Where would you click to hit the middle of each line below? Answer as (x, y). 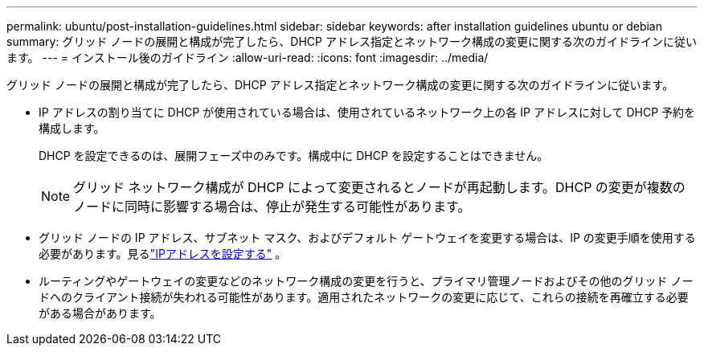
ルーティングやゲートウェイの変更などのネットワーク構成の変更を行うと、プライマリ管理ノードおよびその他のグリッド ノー (366, 281)
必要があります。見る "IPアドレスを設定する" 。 (163, 254)
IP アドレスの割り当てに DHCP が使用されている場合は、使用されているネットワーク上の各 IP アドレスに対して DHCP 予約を (367, 112)
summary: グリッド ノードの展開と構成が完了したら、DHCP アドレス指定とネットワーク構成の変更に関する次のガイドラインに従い (352, 41)
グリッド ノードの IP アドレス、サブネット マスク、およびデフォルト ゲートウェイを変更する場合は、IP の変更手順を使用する (367, 237)
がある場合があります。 (100, 313)
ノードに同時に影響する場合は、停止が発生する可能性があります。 (272, 207)
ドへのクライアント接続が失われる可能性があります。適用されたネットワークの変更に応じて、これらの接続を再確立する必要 (364, 297)
